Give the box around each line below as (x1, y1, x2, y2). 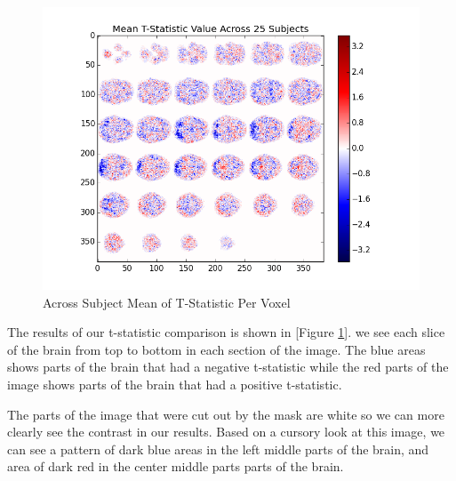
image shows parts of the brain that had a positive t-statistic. (7, 374, 342, 393)
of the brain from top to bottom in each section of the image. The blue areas (7, 340, 426, 358)
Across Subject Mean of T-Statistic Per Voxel (43, 293, 291, 311)
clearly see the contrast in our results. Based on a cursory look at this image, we (7, 422, 445, 441)
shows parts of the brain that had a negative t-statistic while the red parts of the (7, 357, 449, 376)
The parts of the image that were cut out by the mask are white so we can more (7, 405, 444, 423)
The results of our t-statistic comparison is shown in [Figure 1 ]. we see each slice (7, 323, 445, 341)
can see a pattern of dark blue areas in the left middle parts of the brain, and (7, 439, 429, 458)
